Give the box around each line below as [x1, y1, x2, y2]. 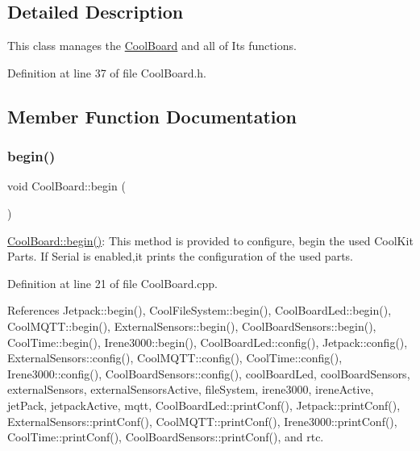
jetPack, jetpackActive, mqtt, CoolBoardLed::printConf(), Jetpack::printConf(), [7, 396, 401, 413]
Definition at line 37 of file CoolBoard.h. [7, 64, 207, 81]
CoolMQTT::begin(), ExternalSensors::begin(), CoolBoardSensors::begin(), [7, 317, 376, 334]
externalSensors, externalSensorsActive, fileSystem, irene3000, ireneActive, [7, 381, 374, 398]
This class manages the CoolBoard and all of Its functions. [7, 37, 297, 54]
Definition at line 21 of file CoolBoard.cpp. [7, 274, 218, 291]
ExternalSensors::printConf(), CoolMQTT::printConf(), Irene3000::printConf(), [7, 412, 397, 429]
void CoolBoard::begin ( [7, 177, 126, 194]
